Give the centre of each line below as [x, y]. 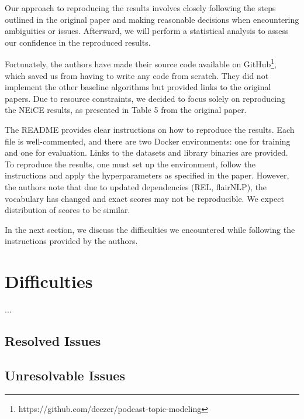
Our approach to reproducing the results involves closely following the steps [140, 8]
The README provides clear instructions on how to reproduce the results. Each [150, 129]
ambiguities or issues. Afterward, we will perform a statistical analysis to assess [147, 31]
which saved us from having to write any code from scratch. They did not [137, 75]
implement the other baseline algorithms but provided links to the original [138, 87]
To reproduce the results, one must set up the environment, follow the [130, 164]
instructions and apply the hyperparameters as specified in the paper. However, [147, 175]
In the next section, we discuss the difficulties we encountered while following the [150, 229]
